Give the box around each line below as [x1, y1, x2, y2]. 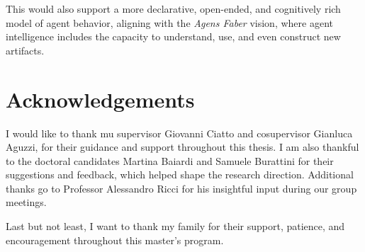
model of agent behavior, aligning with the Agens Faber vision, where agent [6, 15, 333, 30]
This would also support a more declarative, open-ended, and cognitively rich [6, 1, 341, 16]
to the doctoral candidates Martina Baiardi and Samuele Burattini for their [6, 153, 334, 168]
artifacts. [6, 42, 45, 57]
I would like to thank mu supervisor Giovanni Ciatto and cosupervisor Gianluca [6, 125, 353, 140]
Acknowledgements [6, 84, 195, 113]
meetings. [6, 195, 47, 210]
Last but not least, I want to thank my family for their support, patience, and [6, 219, 345, 234]
